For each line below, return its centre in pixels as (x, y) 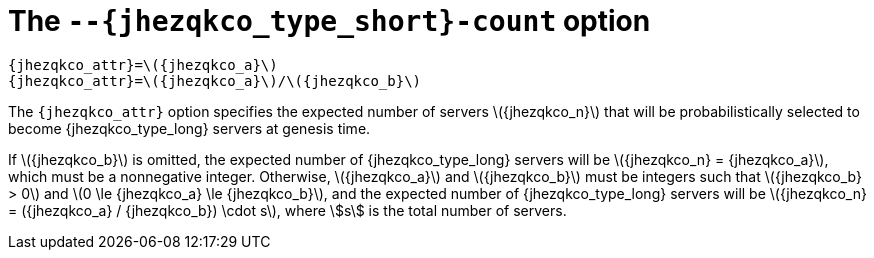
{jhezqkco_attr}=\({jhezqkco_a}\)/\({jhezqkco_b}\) (215, 80)
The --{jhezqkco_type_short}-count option (329, 21)
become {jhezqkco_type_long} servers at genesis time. (189, 128)
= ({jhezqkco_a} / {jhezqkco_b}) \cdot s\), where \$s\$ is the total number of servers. (287, 210)
